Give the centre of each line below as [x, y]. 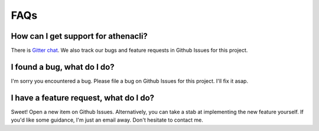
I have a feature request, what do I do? [83, 98]
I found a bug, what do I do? [63, 67]
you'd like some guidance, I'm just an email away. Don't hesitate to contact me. [107, 120]
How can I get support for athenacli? [79, 36]
